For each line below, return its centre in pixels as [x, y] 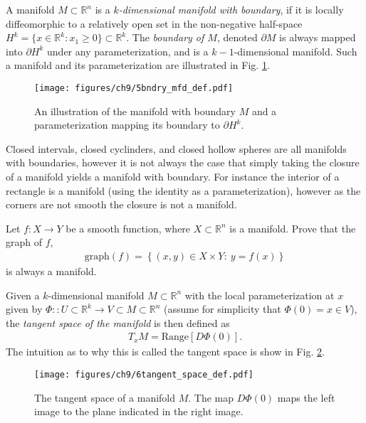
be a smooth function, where [128, 228]
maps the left [306, 397]
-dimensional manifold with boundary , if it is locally [231, 9]
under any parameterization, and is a [128, 51]
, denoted [237, 37]
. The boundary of [165, 37]
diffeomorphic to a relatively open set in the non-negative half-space [154, 23]
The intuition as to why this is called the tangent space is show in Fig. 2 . [165, 352]
